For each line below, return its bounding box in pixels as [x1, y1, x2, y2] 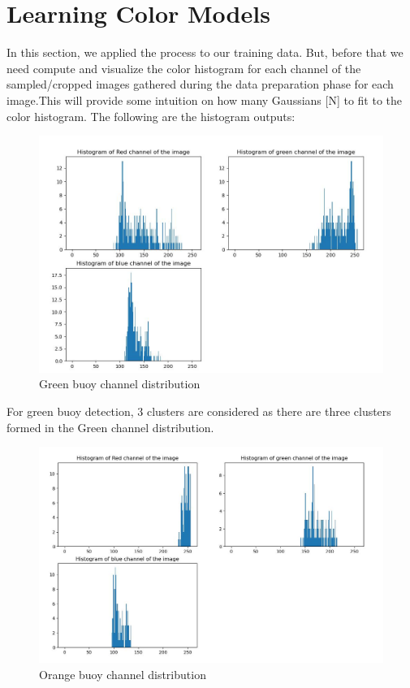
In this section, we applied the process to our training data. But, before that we [6, 44, 404, 61]
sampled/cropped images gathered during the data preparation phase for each [6, 76, 394, 93]
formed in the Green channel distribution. [6, 418, 214, 435]
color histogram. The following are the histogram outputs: [6, 107, 296, 124]
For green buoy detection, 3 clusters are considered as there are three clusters [6, 402, 391, 419]
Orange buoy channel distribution [39, 666, 206, 682]
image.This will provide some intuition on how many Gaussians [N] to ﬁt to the [6, 91, 403, 108]
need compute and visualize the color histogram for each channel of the [6, 59, 361, 76]
